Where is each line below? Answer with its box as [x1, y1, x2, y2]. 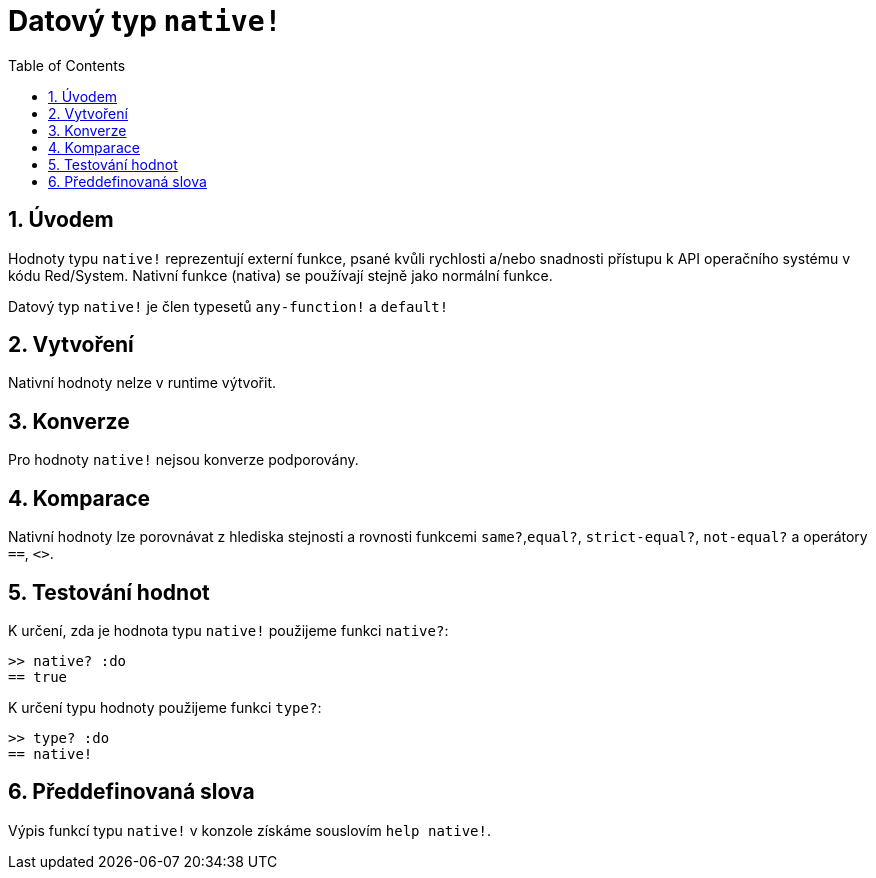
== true [8, 668, 68, 685]
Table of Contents [8, 56, 126, 74]
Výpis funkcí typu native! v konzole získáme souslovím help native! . [8, 821, 492, 839]
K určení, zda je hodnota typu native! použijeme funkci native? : [8, 621, 449, 639]
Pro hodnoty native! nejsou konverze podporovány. [8, 451, 359, 469]
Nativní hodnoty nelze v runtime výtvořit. [8, 374, 277, 392]
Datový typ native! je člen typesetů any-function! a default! [8, 297, 449, 315]
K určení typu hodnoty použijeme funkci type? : [8, 698, 322, 716]
